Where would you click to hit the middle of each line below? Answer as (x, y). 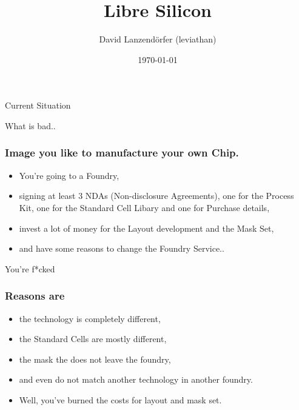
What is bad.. (30, 125)
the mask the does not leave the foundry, (95, 359)
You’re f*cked (30, 268)
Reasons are (35, 296)
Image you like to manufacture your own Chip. (122, 153)
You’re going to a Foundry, (69, 175)
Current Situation (38, 105)
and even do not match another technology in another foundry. (136, 379)
